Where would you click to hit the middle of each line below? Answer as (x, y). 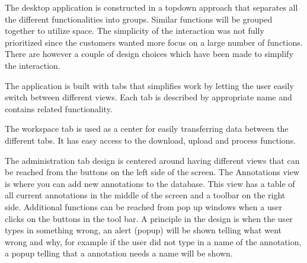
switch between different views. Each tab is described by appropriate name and (148, 97)
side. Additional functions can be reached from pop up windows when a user (143, 206)
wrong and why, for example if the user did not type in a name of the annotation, (153, 241)
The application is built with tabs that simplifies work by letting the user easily (149, 85)
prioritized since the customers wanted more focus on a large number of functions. (154, 42)
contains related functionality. (59, 108)
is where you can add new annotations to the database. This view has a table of (150, 183)
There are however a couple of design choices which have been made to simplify (149, 54)
